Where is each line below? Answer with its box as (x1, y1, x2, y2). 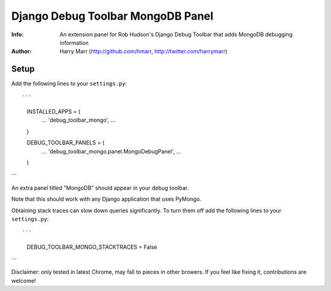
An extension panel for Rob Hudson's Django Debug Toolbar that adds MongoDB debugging (59, 31, 293, 38)
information (59, 39, 89, 46)
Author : (11, 48, 32, 55)
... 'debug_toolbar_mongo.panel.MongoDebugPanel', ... (42, 147, 181, 155)
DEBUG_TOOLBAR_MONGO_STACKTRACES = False (26, 243, 158, 250)
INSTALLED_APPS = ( (26, 108, 81, 115)
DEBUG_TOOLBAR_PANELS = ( (26, 139, 105, 147)
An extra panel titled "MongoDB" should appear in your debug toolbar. (11, 184, 189, 192)
